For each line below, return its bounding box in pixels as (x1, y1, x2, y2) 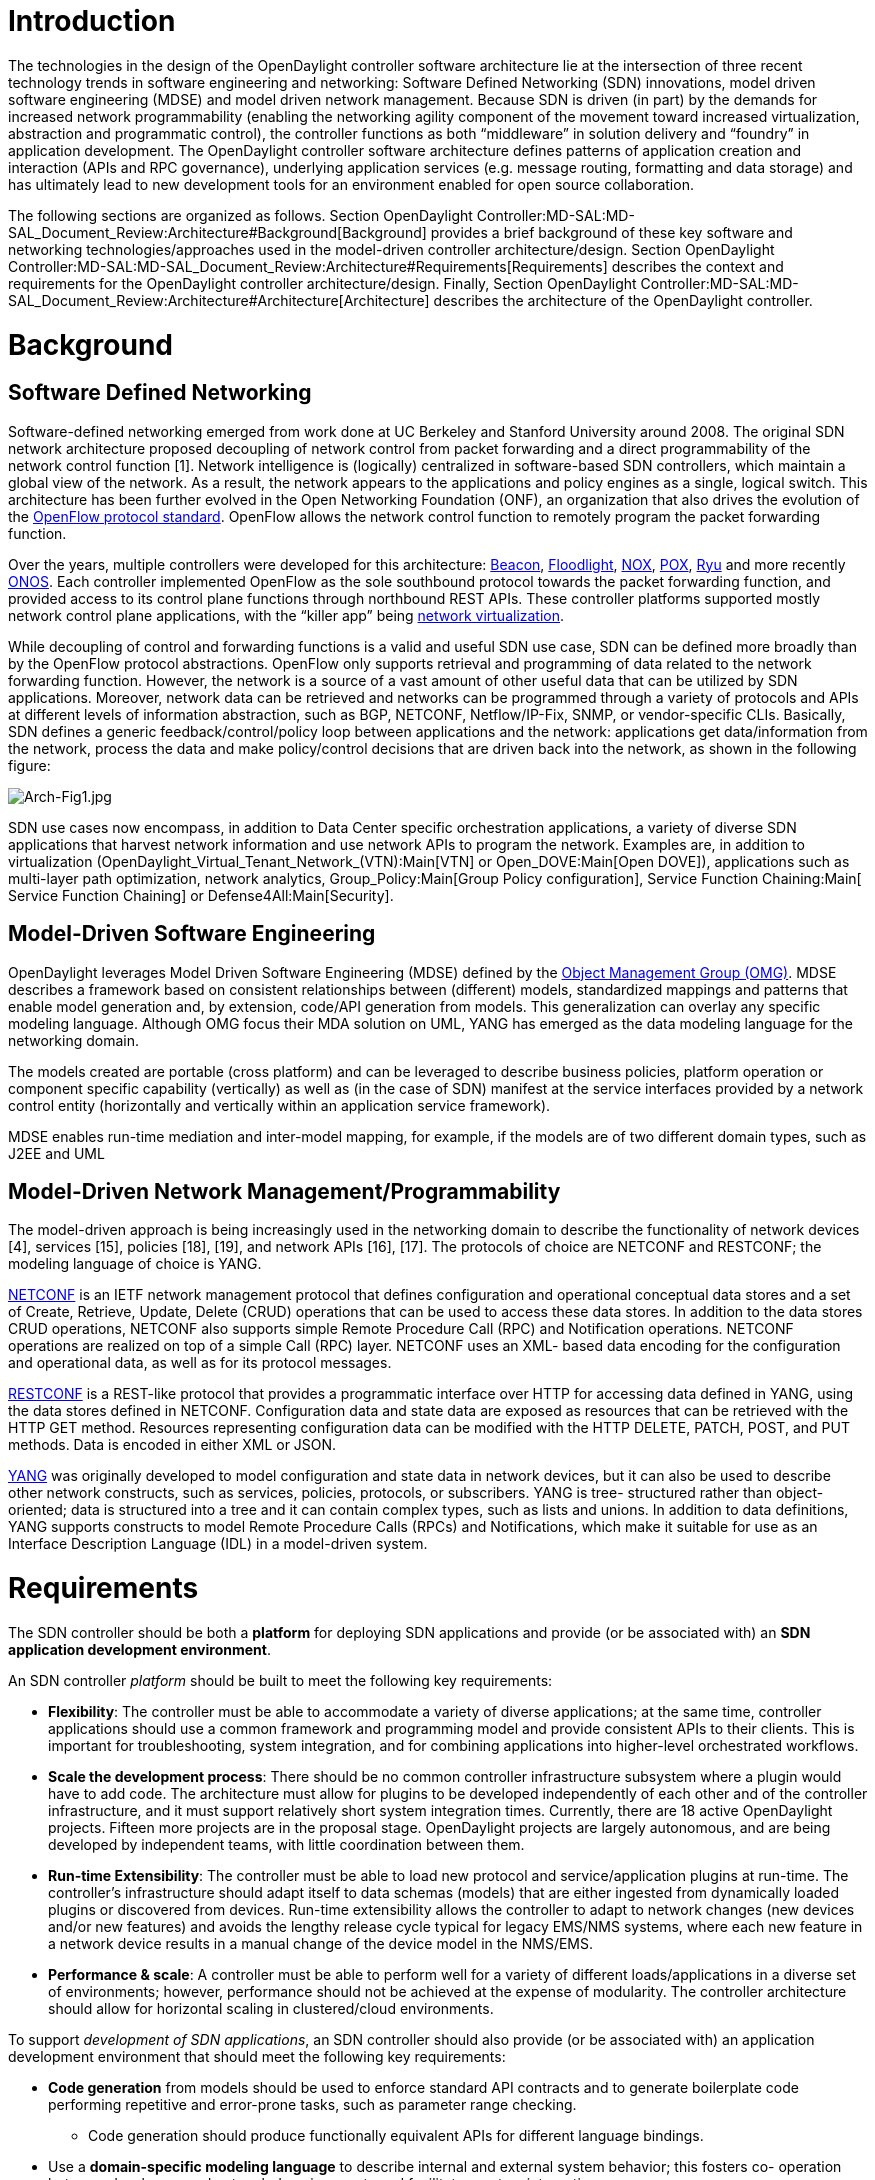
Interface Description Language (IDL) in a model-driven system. (8, 1535, 428, 1553)
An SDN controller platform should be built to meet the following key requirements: (8, 1671, 553, 1689)
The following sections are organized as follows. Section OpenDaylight (8, 206, 473, 224)
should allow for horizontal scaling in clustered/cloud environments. (48, 1999, 494, 2017)
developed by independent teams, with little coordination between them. (48, 1835, 525, 1853)
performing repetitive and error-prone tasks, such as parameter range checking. (48, 2095, 577, 2113)
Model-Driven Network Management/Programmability (8, 1178, 561, 1204)
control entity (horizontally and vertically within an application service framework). (8, 1096, 551, 1114)
